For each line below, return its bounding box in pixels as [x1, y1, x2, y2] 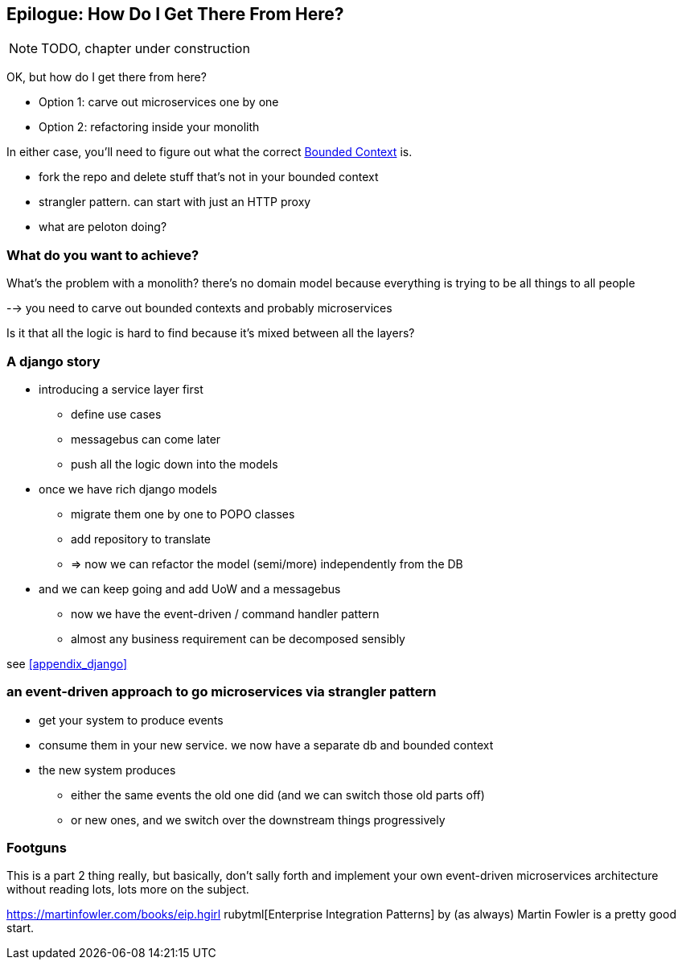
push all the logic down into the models [71, 456, 278, 471]
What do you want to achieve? [6, 246, 199, 263]
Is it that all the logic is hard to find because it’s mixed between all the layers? [6, 326, 415, 341]
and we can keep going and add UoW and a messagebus [39, 581, 341, 596]
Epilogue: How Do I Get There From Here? [6, 4, 344, 24]
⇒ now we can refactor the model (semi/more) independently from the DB [71, 556, 463, 571]
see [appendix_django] [6, 656, 128, 671]
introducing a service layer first [39, 382, 203, 396]
